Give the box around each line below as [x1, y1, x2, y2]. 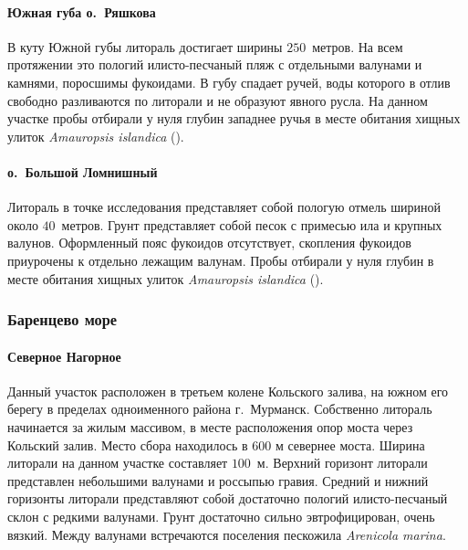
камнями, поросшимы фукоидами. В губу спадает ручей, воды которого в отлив [7, 72, 451, 91]
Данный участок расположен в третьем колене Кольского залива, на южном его [7, 381, 449, 400]
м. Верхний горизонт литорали [256, 453, 428, 472]
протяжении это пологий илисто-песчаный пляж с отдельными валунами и [7, 55, 422, 74]
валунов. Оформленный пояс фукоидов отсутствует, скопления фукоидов [7, 233, 411, 252]
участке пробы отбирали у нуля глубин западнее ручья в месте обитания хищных [7, 109, 461, 128]
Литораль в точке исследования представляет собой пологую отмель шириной [7, 197, 441, 217]
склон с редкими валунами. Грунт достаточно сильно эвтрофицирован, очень [7, 506, 435, 525]
